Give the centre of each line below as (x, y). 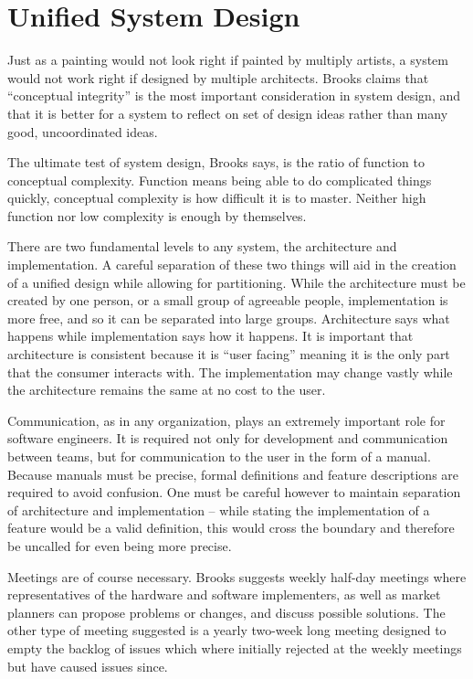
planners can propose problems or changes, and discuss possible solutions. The (226, 612)
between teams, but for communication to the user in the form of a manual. (219, 456)
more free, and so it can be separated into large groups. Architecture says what (229, 318)
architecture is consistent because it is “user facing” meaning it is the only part (229, 354)
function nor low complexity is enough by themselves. (157, 215)
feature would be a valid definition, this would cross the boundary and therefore (231, 528)
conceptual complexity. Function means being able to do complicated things (220, 180)
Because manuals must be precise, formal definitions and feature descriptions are (233, 474)
